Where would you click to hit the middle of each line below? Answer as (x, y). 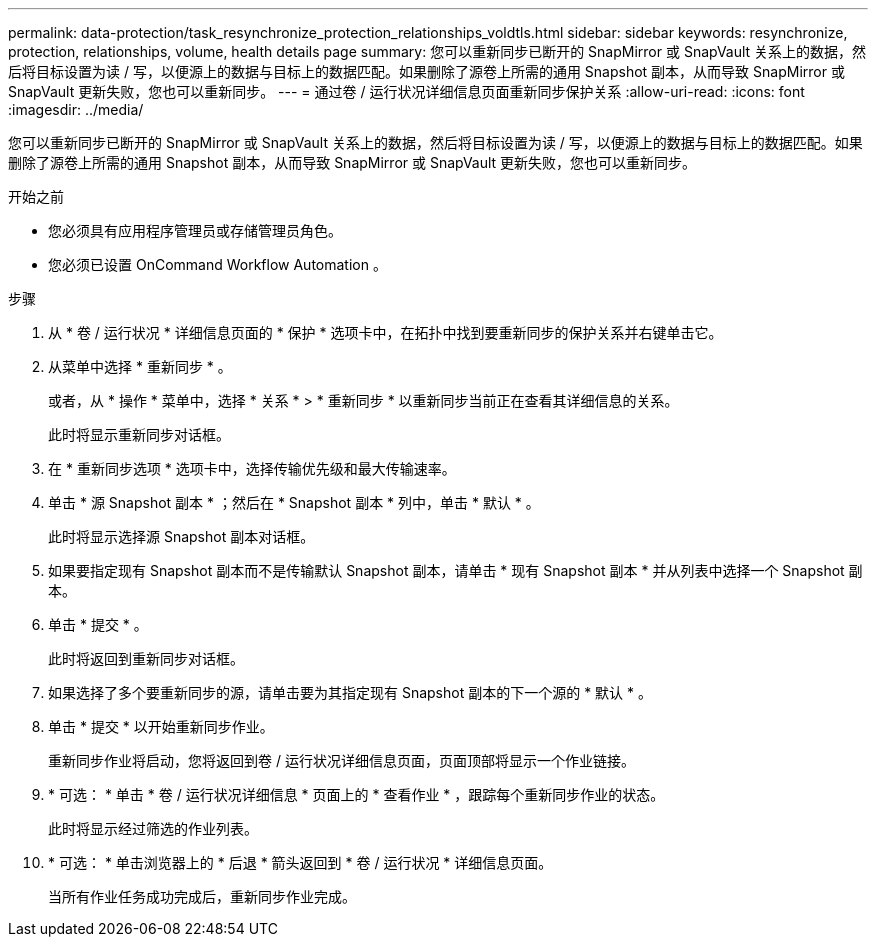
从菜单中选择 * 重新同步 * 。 (140, 366)
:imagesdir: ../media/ (76, 109)
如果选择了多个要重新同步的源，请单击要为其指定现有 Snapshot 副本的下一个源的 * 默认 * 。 (350, 692)
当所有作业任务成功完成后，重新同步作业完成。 (202, 896)
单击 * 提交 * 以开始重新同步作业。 (161, 726)
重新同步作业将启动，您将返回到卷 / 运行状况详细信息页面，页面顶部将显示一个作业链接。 (341, 760)
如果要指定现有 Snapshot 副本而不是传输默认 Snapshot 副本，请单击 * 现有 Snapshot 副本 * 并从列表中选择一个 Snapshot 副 (455, 570)
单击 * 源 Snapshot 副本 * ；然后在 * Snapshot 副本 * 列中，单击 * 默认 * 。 (294, 502)
